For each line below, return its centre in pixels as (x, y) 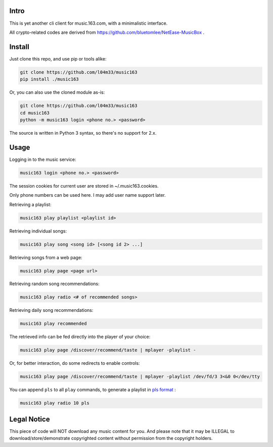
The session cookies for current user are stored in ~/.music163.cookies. (84, 186)
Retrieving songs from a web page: (46, 257)
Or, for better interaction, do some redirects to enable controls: (75, 363)
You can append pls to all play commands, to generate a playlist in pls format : (93, 390)
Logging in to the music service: (43, 159)
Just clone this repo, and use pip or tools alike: (58, 59)
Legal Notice (30, 419)
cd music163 (35, 113)
